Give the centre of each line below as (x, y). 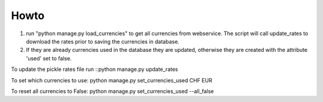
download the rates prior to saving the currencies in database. (103, 41)
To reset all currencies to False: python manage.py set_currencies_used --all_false (112, 91)
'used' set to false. (49, 58)
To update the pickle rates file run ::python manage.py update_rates (95, 69)
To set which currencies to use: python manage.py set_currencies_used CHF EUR (112, 80)
